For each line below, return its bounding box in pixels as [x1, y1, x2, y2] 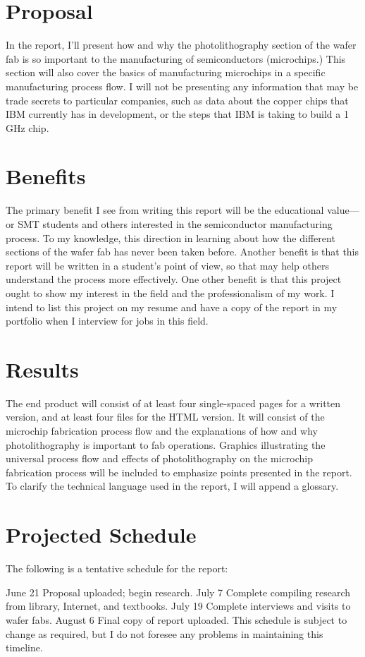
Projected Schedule [6, 520, 197, 549]
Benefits [6, 162, 86, 191]
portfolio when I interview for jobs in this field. [6, 313, 209, 328]
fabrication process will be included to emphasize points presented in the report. [6, 464, 352, 479]
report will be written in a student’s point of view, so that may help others [6, 258, 329, 272]
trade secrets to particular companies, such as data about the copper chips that [6, 92, 349, 107]
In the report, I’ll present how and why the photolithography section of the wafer [6, 37, 357, 52]
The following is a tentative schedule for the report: [6, 561, 228, 576]
